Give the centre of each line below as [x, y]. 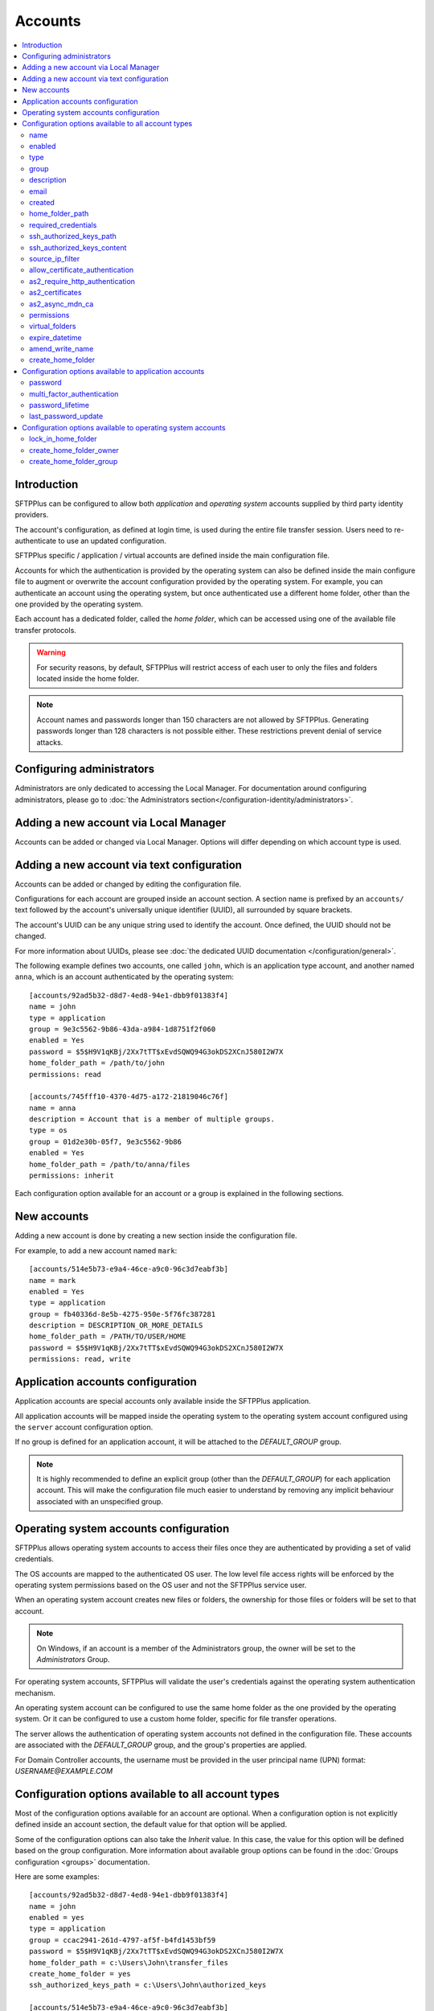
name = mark [53, 1280]
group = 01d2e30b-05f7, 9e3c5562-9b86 [106, 1141]
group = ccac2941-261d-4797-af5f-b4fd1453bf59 [123, 1940]
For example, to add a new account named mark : [96, 1250]
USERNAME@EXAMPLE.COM [64, 1771]
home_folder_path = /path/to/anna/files [110, 1164]
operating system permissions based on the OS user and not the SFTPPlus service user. [161, 1585]
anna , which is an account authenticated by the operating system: [125, 977]
